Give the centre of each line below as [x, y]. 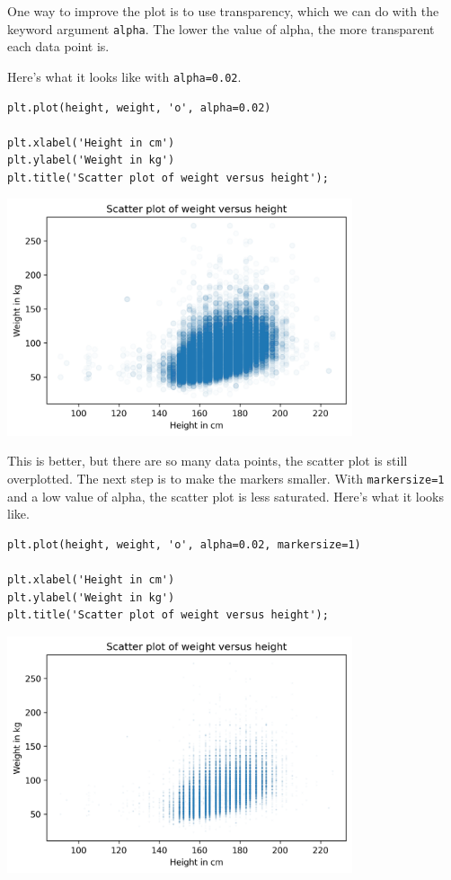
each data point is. [58, 46]
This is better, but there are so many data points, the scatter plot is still [208, 461]
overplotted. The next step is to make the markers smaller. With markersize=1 [226, 478]
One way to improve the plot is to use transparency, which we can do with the [223, 11]
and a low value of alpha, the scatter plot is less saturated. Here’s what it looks [225, 496]
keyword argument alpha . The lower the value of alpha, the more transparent [221, 28]
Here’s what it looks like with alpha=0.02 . [124, 76]
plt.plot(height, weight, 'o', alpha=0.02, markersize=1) [184, 544]
